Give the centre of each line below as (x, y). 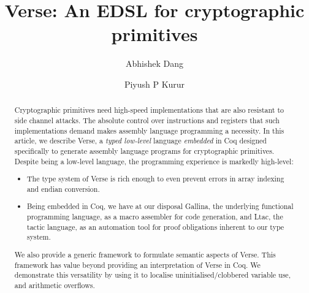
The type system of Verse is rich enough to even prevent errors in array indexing (156, 179)
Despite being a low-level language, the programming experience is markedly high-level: (154, 161)
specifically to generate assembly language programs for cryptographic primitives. (144, 150)
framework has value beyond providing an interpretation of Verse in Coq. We (137, 264)
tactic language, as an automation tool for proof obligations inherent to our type (156, 226)
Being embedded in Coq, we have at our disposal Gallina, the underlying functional (160, 206)
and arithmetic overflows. (55, 285)
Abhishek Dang (154, 63)
